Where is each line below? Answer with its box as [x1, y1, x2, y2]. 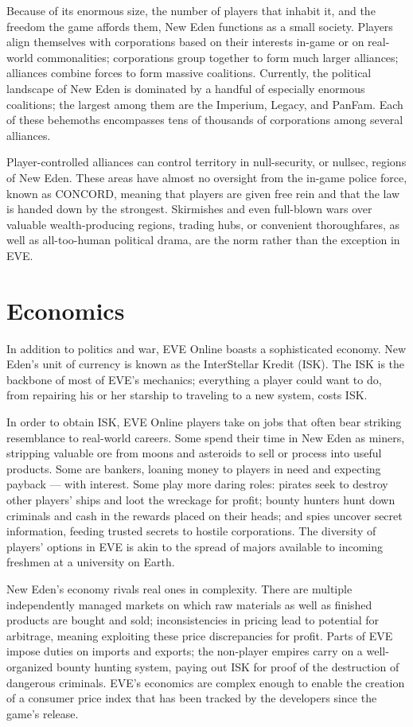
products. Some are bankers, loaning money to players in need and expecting [6, 460, 381, 476]
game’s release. [6, 705, 79, 721]
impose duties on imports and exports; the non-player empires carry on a [6, 643, 363, 659]
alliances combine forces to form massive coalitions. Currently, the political [6, 64, 372, 81]
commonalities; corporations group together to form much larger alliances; [37, 49, 399, 65]
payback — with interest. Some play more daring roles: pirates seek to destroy [6, 476, 388, 492]
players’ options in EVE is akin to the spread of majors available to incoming [6, 538, 384, 554]
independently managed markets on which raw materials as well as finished [6, 596, 372, 612]
